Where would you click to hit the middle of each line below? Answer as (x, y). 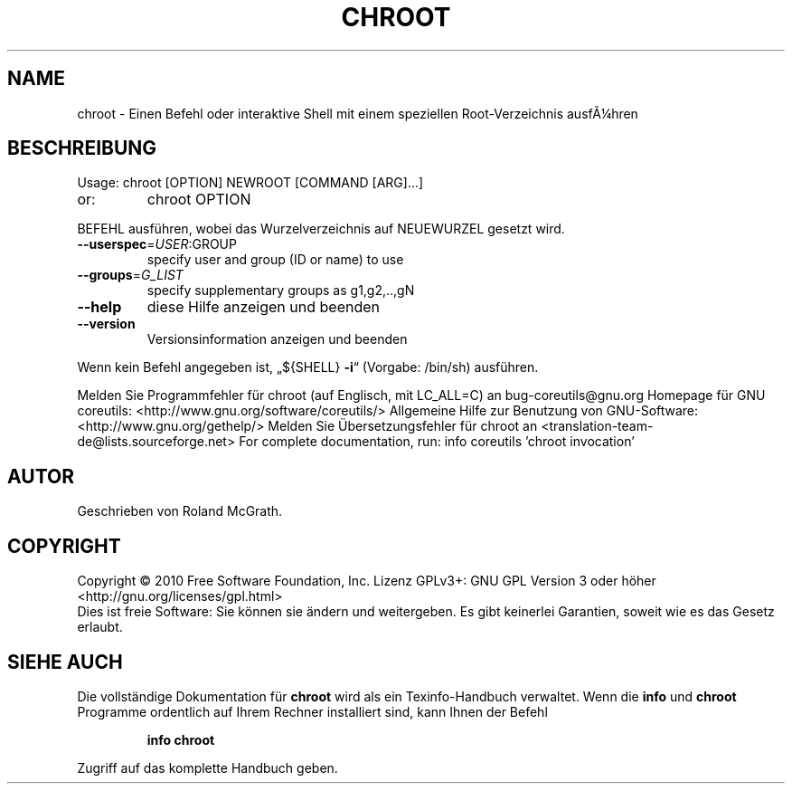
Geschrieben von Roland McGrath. (180, 511)
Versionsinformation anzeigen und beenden (277, 339)
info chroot (181, 739)
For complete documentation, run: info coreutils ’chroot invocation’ (437, 442)
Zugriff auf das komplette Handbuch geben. (207, 767)
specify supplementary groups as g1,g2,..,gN (281, 291)
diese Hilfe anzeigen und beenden (264, 307)
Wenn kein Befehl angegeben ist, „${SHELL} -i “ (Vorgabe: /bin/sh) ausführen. (308, 367)
